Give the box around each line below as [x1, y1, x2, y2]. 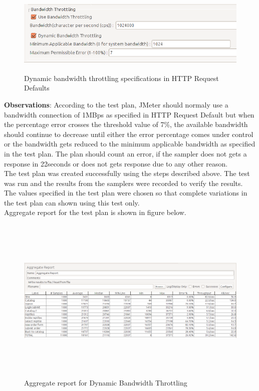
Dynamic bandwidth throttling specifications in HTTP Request [24, 72, 219, 83]
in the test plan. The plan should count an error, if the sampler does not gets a [4, 148, 247, 158]
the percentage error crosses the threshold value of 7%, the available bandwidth [4, 119, 248, 129]
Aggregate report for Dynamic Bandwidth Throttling [24, 377, 187, 388]
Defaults [24, 82, 50, 93]
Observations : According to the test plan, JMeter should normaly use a [4, 99, 228, 109]
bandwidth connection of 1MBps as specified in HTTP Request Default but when [4, 109, 254, 119]
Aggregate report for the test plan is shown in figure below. [4, 207, 186, 217]
